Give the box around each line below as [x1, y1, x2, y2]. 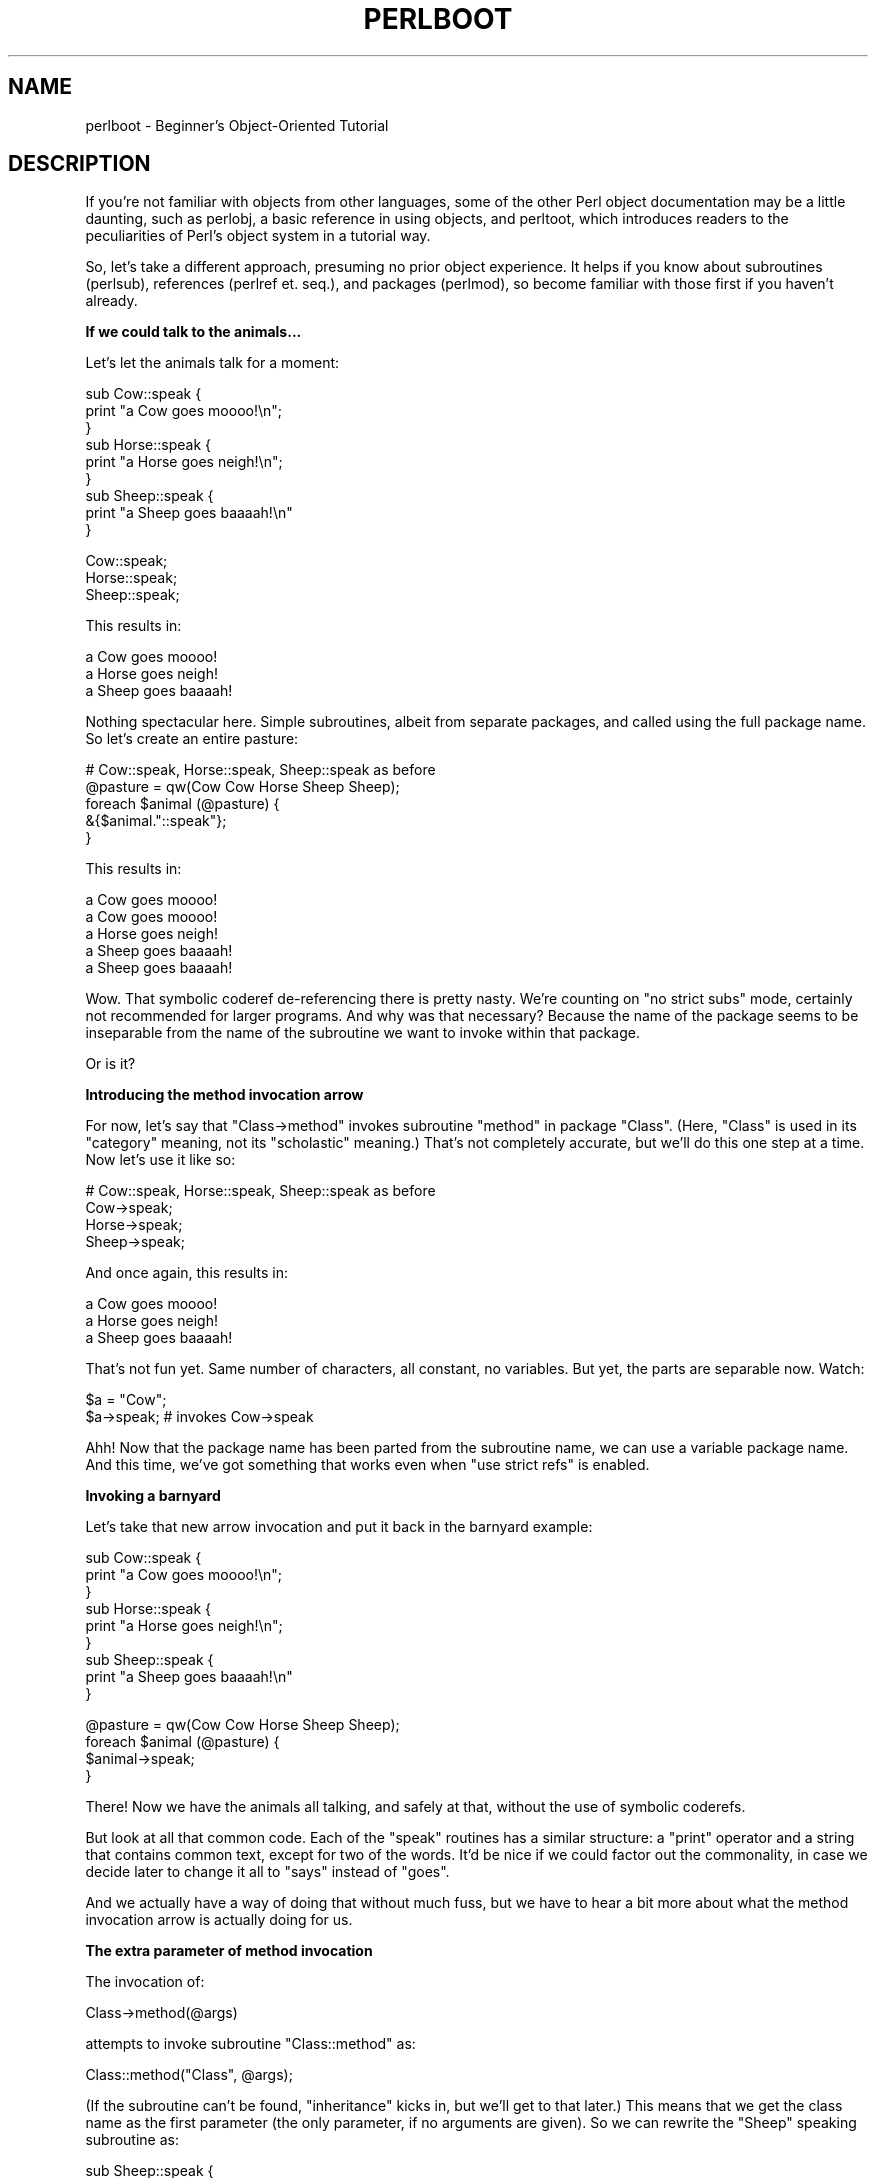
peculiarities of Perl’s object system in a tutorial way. [85, 227, 431, 245]
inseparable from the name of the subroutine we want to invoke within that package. [85, 1024, 640, 1042]
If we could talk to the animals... [85, 323, 302, 341]
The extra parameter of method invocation [85, 1942, 373, 1960]
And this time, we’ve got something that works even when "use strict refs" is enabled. [85, 1456, 650, 1474]
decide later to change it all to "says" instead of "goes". [85, 1863, 450, 1881]
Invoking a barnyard [85, 1487, 221, 1505]
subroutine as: [85, 2131, 179, 2149]
